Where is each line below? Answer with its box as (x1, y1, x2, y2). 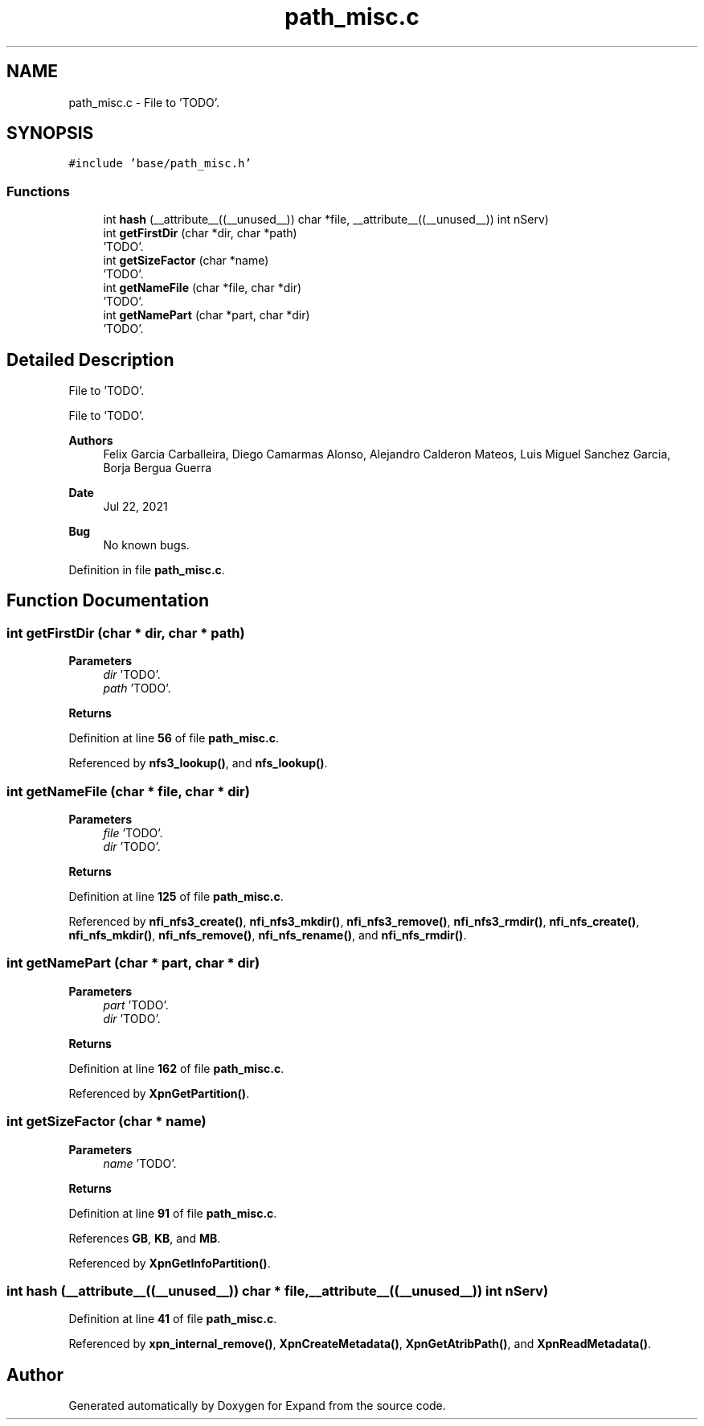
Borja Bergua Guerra (103, 461, 212, 475)
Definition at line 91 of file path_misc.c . (68, 1206, 277, 1220)
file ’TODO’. (103, 826, 163, 840)
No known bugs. (103, 538, 190, 553)
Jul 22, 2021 (103, 499, 168, 514)
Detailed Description (6, 349, 174, 370)
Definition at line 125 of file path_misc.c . (68, 890, 284, 903)
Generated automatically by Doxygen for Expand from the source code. (68, 1399, 446, 1413)
